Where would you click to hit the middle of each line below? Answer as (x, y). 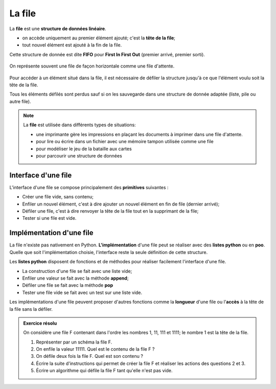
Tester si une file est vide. (49, 218)
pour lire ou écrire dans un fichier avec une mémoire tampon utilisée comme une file (125, 142)
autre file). (20, 101)
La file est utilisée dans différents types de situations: (79, 125)
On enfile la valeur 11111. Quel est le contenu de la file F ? (95, 349)
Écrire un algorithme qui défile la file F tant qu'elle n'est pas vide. (104, 371)
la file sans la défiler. (31, 309)
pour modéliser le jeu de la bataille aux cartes (84, 149)
